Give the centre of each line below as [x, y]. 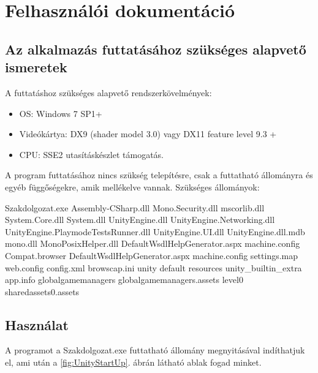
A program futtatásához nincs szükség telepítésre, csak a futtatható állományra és [159, 175]
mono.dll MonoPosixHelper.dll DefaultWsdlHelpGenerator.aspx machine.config [153, 243]
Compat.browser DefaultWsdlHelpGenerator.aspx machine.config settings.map [152, 255]
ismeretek [36, 67]
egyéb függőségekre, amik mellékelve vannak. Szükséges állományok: [132, 186]
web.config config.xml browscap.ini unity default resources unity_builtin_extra [153, 267]
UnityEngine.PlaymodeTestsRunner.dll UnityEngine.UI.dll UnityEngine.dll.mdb [155, 231]
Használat [37, 324]
